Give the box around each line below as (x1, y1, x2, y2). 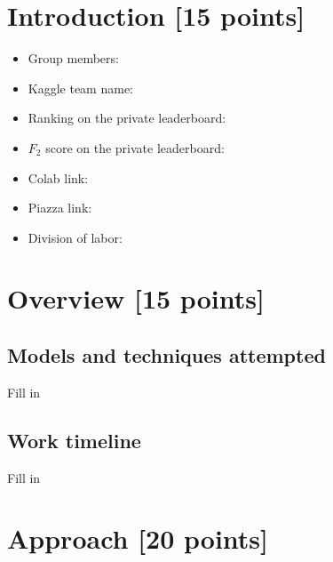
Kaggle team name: (28, 78, 133, 97)
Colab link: (28, 168, 89, 187)
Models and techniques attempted (7, 341, 326, 369)
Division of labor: (28, 228, 123, 246)
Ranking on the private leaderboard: (28, 108, 226, 127)
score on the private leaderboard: (45, 138, 225, 157)
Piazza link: (28, 198, 92, 217)
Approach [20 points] (7, 520, 269, 557)
